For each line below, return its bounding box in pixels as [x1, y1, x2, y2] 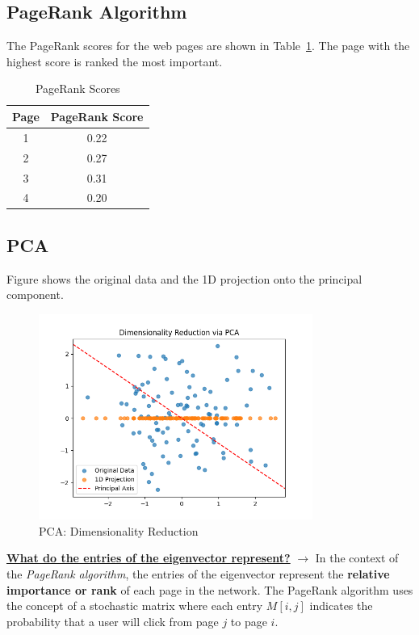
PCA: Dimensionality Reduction [39, 522, 199, 539]
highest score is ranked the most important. [6, 53, 223, 69]
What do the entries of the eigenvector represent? [6, 549, 291, 566]
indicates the [309, 597, 373, 614]
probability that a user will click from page [6, 612, 219, 629]
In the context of [315, 549, 399, 566]
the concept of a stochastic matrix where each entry [6, 597, 263, 614]
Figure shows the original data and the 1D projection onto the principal [6, 270, 362, 287]
